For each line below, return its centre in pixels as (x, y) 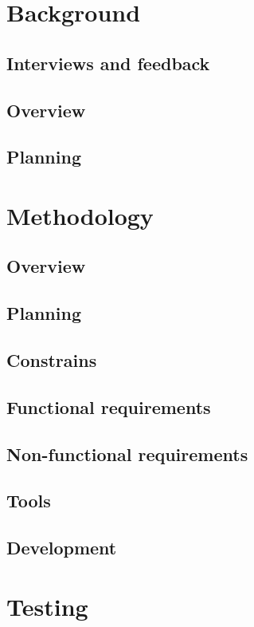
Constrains (52, 360)
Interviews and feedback (108, 63)
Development (62, 548)
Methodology (80, 215)
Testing (47, 606)
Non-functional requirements (127, 453)
